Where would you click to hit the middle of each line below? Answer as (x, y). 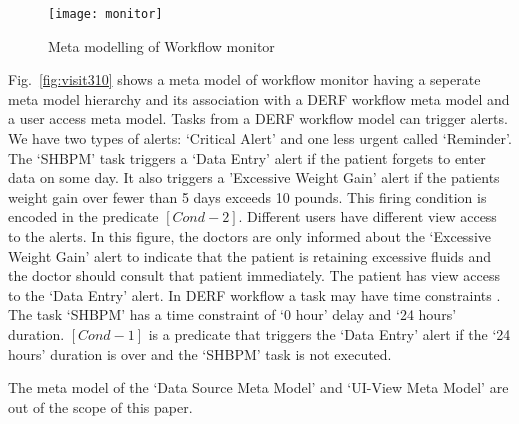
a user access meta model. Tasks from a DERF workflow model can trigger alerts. (258, 118)
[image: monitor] (105, 14)
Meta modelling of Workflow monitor (161, 45)
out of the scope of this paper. (100, 406)
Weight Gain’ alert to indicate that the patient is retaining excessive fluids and (250, 255)
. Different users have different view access (367, 216)
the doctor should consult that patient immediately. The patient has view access (254, 275)
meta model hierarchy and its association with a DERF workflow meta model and (259, 98)
